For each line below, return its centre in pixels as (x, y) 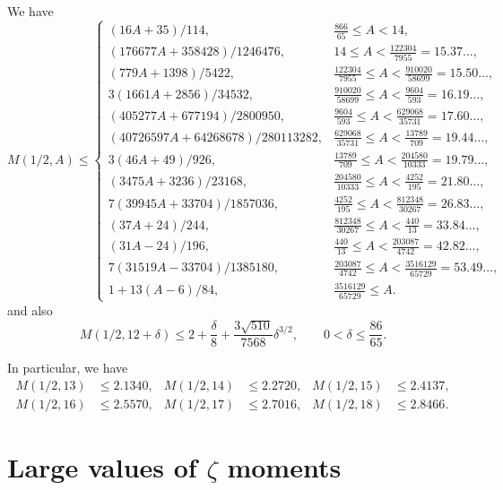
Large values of (102, 467)
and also (30, 309)
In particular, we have (68, 368)
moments (284, 467)
